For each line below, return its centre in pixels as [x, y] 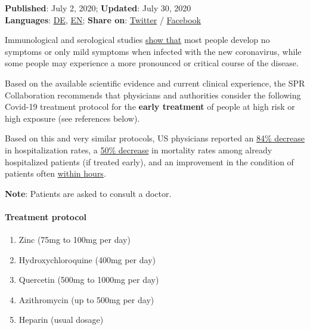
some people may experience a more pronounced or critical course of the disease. [152, 63]
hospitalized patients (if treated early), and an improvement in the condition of [149, 161]
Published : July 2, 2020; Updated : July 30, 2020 [98, 8]
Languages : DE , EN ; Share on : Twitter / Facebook [103, 19]
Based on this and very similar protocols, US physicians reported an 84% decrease [155, 138]
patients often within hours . [55, 173]
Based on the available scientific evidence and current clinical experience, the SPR [155, 83]
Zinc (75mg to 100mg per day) [75, 240]
